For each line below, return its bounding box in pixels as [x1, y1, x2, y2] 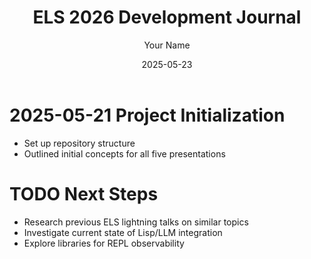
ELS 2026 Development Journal [32, 6, 302, 29]
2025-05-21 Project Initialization [9, 104, 286, 126]
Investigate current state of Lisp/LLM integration [23, 226, 223, 238]
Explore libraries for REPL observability [23, 237, 185, 249]
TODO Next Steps [9, 182, 159, 205]
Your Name [143, 39, 191, 51]
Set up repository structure [23, 137, 136, 149]
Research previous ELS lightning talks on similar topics [23, 216, 249, 228]
